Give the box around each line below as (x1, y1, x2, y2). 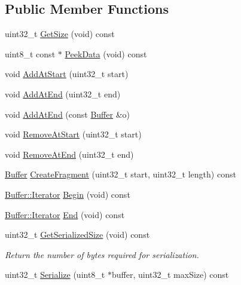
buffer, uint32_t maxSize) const (111, 268, 229, 281)
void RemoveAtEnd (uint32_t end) (5, 148, 134, 160)
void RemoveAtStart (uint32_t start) (5, 128, 142, 140)
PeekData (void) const (65, 47, 147, 60)
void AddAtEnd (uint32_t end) (5, 87, 121, 100)
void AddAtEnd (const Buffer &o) (5, 108, 130, 120)
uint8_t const (5, 47, 56, 60)
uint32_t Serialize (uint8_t (5, 268, 105, 281)
